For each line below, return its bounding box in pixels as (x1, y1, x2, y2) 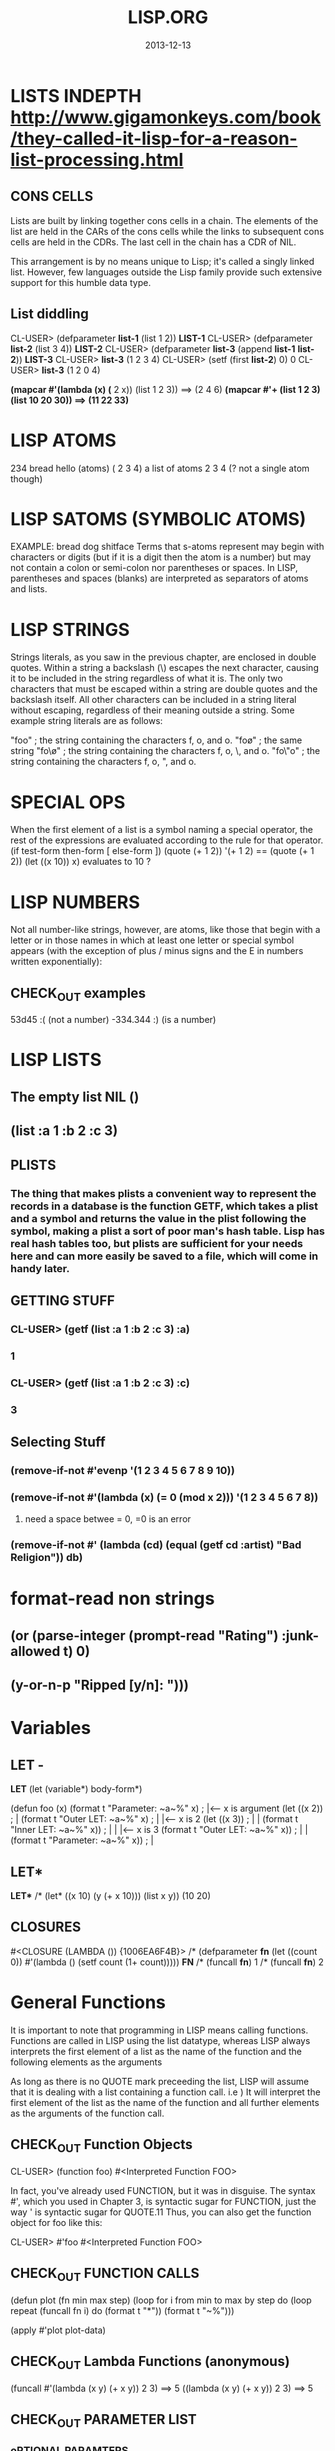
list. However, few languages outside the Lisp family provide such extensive (10, 266, 323, 278)
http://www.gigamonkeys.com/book (10, 106, 322, 128)
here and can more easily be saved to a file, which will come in (10, 1249, 319, 1263)
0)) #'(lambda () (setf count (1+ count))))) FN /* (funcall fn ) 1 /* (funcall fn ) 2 (10, 1956, 325, 1968)
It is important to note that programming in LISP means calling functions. (10, 2024, 309, 2036)
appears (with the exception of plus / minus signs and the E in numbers (10, 945, 304, 957)
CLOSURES (10, 1919, 82, 1936)
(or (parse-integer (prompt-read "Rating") (10, 1627, 279, 1644)
